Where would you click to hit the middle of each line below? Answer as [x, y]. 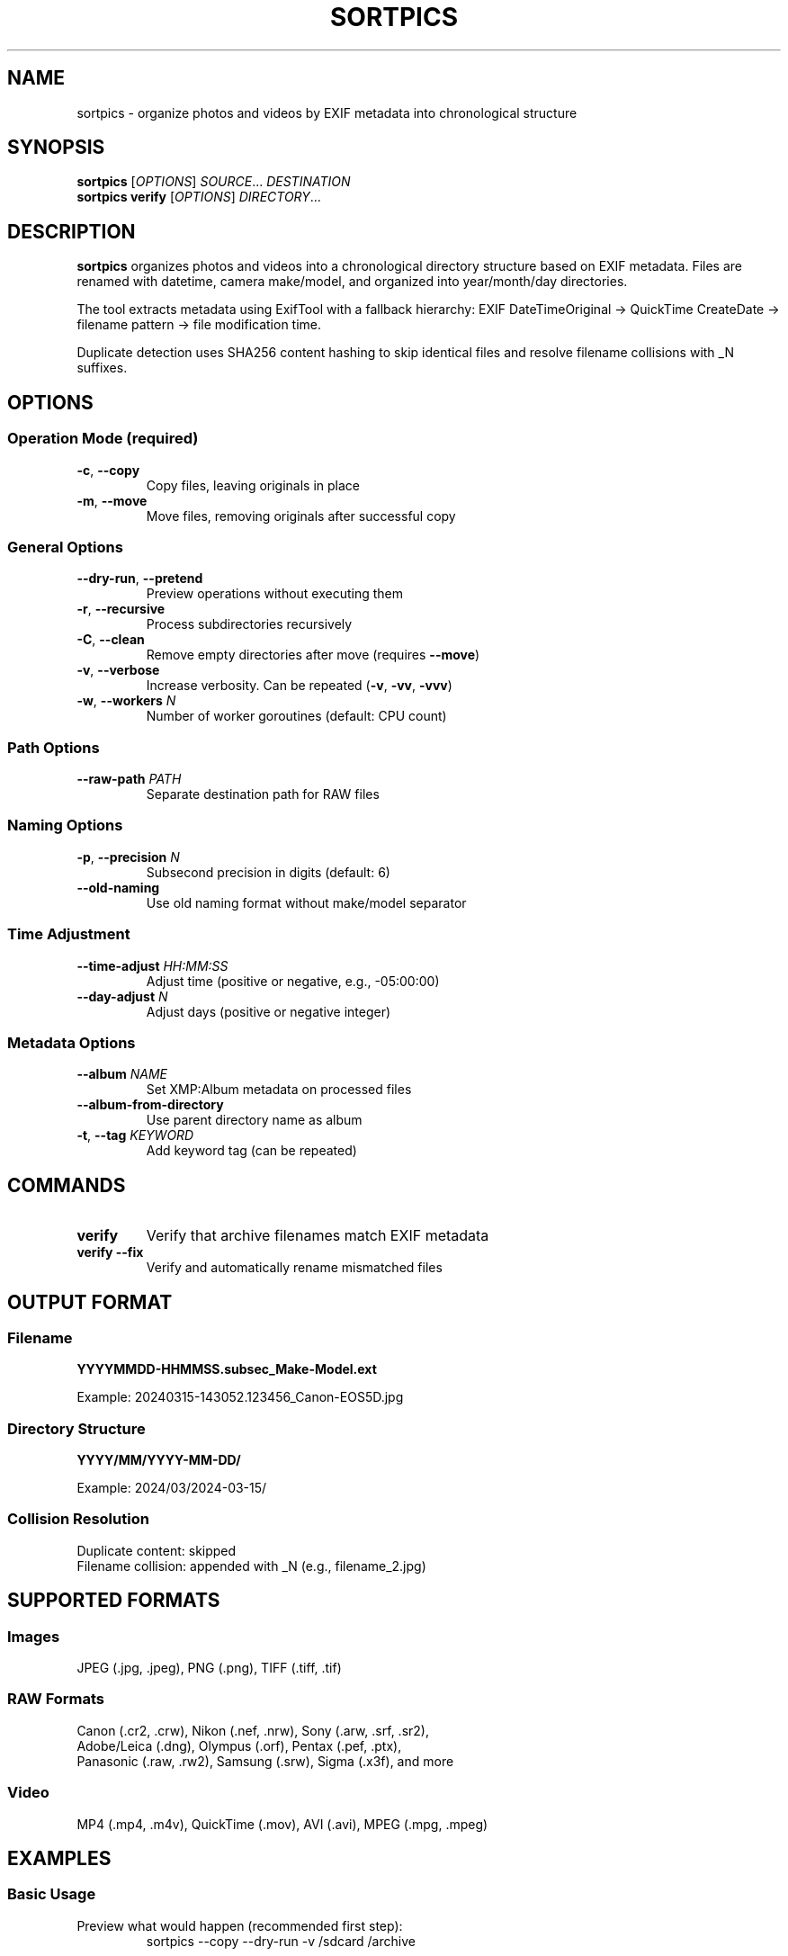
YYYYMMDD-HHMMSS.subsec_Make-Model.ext [227, 1369]
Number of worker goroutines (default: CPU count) [296, 716]
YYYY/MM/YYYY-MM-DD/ [159, 1460]
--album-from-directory [150, 1105]
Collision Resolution [78, 1519]
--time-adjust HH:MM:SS [152, 965]
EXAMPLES [59, 1858]
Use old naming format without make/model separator [306, 902]
